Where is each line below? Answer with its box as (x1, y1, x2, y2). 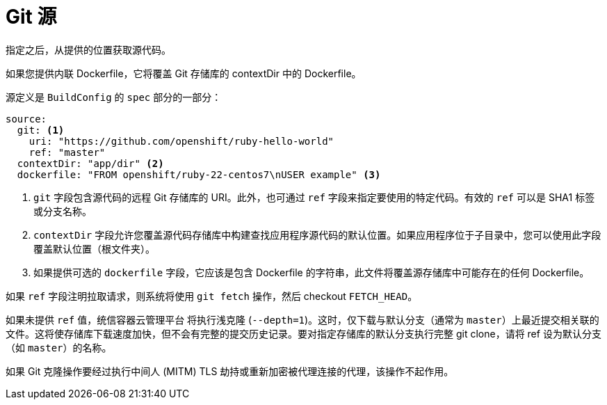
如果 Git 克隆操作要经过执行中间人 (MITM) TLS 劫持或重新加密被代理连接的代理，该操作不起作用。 (6, 365, 454, 377)
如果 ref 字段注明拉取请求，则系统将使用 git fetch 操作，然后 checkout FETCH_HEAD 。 (6, 289, 418, 302)
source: (6, 113, 47, 125)
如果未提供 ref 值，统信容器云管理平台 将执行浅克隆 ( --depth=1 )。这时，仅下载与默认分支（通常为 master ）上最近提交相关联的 (6, 313, 599, 326)
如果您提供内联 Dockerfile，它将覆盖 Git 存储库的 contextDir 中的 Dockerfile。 (6, 67, 362, 79)
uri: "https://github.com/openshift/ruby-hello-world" (29, 135, 334, 147)
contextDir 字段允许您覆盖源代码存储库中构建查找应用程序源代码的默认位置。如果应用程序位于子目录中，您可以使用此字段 (33, 228, 601, 241)
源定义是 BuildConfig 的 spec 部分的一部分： (6, 90, 222, 103)
